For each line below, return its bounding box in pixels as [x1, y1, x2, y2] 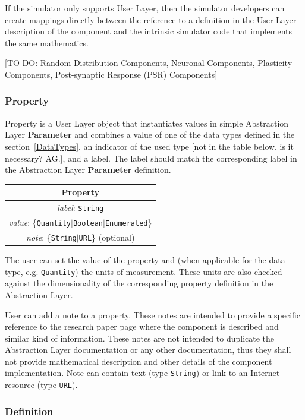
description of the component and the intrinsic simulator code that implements [5, 25, 293, 37]
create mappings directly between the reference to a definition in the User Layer [5, 13, 297, 26]
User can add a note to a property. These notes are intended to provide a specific [5, 308, 301, 321]
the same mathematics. [5, 36, 89, 49]
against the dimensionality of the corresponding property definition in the [5, 277, 273, 289]
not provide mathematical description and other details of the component [5, 355, 272, 367]
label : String [57, 201, 104, 214]
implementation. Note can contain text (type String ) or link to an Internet [5, 367, 280, 379]
